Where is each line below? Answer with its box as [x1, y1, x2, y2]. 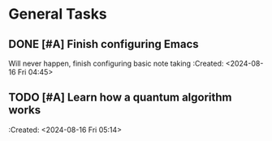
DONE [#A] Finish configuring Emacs [8, 37, 199, 51]
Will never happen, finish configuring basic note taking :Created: [8, 58, 224, 68]
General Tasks [8, 5, 107, 23]
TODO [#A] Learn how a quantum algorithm [8, 91, 232, 105]
